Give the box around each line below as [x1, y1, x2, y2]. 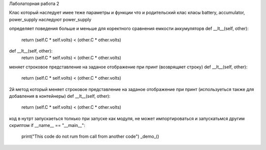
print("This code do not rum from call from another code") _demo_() [21, 133, 160, 140]
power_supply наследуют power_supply [9, 16, 92, 22]
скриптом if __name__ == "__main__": [9, 122, 86, 128]
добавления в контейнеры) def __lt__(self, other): [9, 93, 111, 99]
